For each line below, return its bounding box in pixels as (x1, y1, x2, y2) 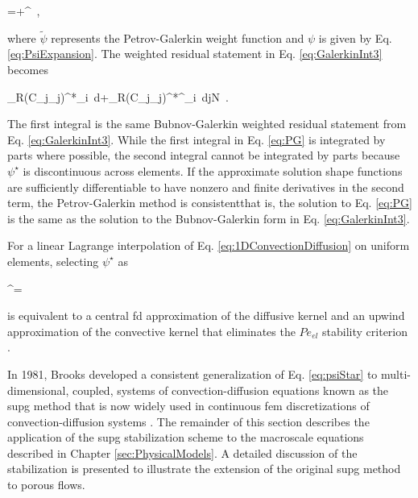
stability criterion (322, 322, 408, 339)
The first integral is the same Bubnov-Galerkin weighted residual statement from (7, 115, 407, 132)
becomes (7, 61, 49, 77)
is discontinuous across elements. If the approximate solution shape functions (23, 162, 403, 179)
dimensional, (7, 381, 69, 398)
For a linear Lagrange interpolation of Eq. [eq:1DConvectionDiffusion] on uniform (7, 237, 410, 254)
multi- (381, 365, 411, 382)
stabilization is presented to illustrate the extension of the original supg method (7, 460, 401, 477)
